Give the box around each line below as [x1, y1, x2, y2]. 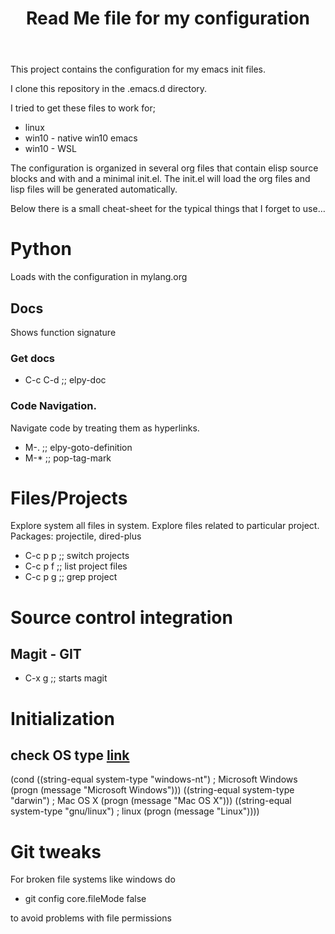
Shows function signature [10, 326, 117, 338]
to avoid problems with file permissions [10, 912, 172, 924]
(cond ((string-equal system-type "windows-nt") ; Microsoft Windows [10, 773, 298, 786]
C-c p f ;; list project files [24, 560, 128, 572]
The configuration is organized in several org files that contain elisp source [10, 162, 319, 174]
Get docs [10, 351, 56, 365]
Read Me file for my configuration [26, 7, 310, 30]
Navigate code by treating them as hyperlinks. [10, 422, 200, 434]
